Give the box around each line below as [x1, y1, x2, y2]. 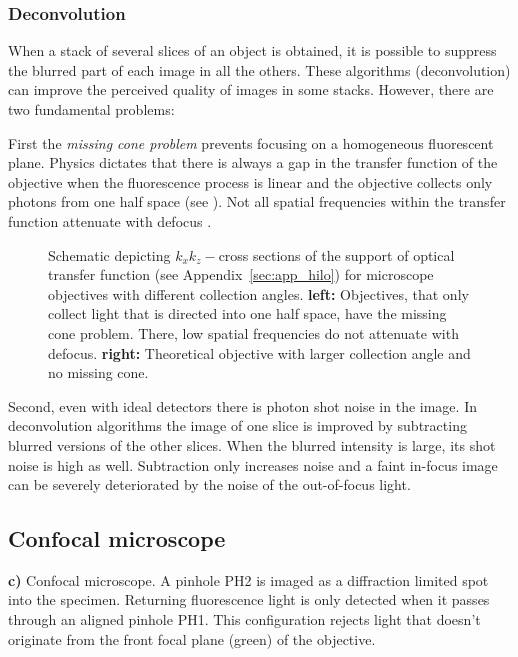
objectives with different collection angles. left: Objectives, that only [48, 283, 469, 304]
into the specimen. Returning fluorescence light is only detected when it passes [8, 589, 490, 610]
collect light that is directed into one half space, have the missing [48, 303, 447, 324]
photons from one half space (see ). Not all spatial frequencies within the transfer [8, 191, 506, 212]
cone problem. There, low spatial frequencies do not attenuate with [48, 322, 459, 343]
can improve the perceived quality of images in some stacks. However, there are [8, 79, 494, 100]
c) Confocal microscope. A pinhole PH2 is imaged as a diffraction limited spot [8, 569, 489, 590]
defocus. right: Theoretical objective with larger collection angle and [48, 342, 471, 363]
